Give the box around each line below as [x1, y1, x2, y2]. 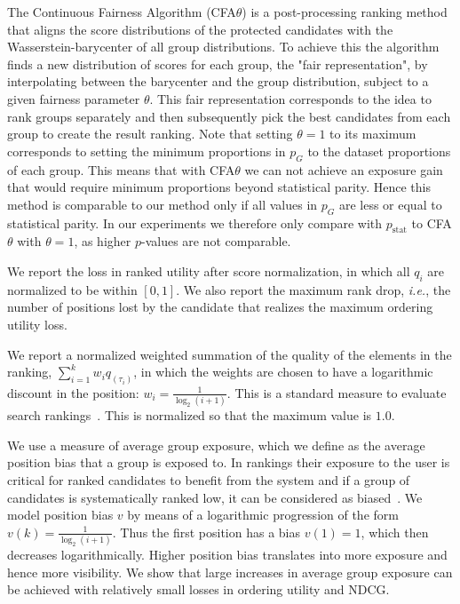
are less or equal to [338, 195, 442, 213]
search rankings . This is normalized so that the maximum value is [7, 406, 372, 425]
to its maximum [329, 124, 416, 143]
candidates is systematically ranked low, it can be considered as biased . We [7, 488, 423, 506]
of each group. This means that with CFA [7, 160, 235, 179]
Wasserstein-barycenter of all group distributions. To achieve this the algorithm [7, 37, 440, 56]
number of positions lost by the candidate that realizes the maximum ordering [7, 298, 433, 316]
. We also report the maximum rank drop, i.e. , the [176, 280, 451, 298]
